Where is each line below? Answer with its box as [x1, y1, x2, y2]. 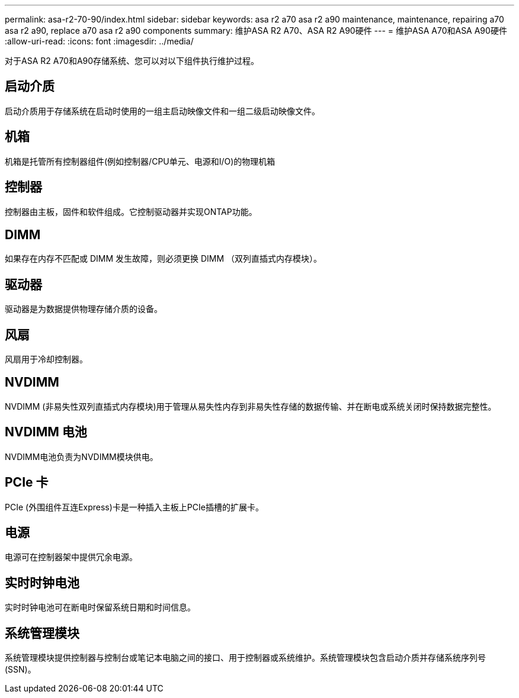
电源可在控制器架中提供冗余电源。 [5, 552, 137, 562]
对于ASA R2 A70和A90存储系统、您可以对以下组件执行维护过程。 [5, 56, 259, 66]
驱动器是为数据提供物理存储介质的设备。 [5, 304, 162, 314]
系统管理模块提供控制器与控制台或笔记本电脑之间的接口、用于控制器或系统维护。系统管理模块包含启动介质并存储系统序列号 [5, 652, 486, 663]
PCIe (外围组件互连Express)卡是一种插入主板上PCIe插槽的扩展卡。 [5, 501, 264, 512]
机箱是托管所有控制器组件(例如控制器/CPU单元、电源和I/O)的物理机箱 [5, 156, 275, 166]
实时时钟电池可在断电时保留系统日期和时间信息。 [5, 602, 196, 613]
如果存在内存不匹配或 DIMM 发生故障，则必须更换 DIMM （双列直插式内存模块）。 [5, 253, 322, 264]
